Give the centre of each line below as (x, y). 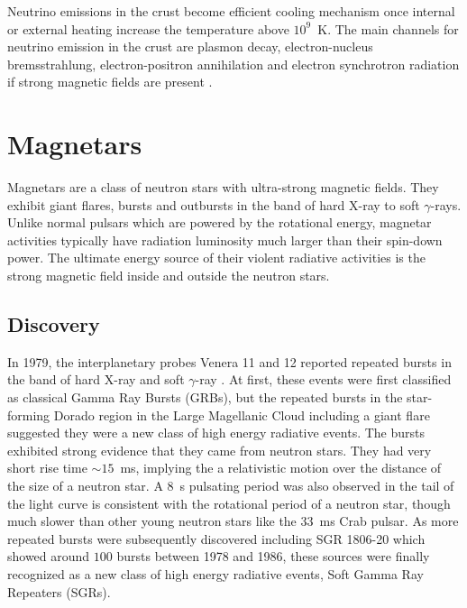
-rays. (446, 204)
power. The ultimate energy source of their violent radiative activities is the (216, 258)
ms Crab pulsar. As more (389, 521)
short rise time (47, 468)
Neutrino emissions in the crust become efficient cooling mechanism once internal (231, 11)
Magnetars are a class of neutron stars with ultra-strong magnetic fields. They (223, 187)
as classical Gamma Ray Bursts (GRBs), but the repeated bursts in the (205, 397)
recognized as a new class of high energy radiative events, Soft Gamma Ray (215, 573)
